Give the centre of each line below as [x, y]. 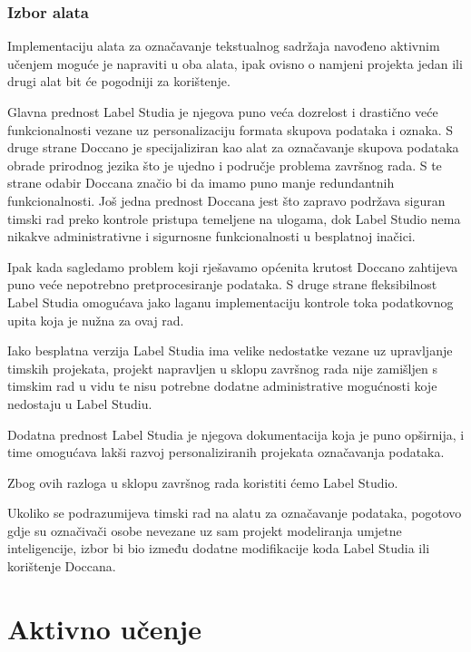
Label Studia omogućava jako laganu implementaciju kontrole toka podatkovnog [231, 302]
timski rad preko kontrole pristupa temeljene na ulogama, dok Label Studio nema [234, 218]
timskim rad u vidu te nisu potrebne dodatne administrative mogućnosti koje [222, 386]
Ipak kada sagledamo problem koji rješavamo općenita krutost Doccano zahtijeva [233, 266]
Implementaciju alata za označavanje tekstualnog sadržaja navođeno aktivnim [224, 46]
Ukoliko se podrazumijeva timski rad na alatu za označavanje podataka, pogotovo [235, 513]
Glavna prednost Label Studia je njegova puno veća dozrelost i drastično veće [223, 112]
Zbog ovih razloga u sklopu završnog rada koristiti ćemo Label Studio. [203, 482]
